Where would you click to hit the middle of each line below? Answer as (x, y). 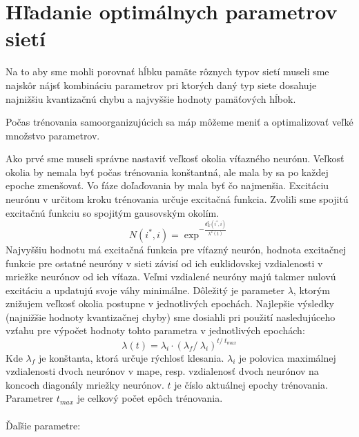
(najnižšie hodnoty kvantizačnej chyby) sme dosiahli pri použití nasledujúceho (171, 317)
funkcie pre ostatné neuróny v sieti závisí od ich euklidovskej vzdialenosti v (164, 263)
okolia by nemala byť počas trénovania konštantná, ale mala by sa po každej (167, 172)
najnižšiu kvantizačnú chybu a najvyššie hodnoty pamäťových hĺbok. (151, 98)
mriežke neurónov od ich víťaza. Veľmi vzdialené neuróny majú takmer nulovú (171, 276)
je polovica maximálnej (287, 357)
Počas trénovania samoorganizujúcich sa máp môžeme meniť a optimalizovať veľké (179, 122)
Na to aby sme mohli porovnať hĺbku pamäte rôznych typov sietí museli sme (167, 71)
